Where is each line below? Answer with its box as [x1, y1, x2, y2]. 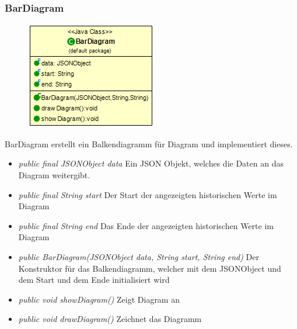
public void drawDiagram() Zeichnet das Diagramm [18, 313, 202, 325]
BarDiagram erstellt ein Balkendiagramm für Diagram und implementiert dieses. [5, 137, 293, 150]
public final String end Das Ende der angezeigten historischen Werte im [18, 219, 274, 231]
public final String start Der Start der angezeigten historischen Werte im [18, 188, 277, 200]
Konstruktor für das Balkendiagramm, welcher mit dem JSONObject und [18, 262, 281, 274]
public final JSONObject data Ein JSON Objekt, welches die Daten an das [18, 157, 284, 169]
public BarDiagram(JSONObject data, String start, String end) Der [18, 250, 259, 262]
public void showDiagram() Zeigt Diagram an [18, 293, 180, 305]
